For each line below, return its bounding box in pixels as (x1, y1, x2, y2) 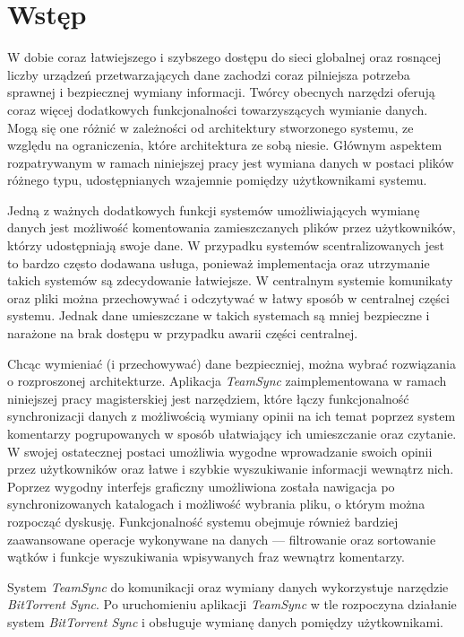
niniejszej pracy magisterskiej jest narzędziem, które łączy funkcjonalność (7, 388, 409, 407)
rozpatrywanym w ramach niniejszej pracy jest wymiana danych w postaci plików (7, 153, 454, 171)
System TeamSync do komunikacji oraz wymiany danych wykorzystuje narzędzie (7, 577, 449, 596)
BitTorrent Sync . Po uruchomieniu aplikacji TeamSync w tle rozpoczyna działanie (7, 595, 457, 614)
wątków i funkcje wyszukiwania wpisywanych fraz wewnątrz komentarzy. (7, 547, 405, 566)
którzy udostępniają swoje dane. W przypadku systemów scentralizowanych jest (7, 236, 444, 255)
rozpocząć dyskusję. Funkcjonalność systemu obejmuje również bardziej (7, 511, 399, 530)
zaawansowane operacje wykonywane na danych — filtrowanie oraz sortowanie (7, 529, 436, 548)
